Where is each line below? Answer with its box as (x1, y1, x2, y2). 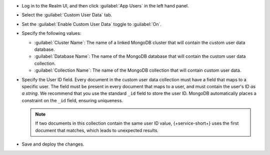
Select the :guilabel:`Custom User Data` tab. (21, 12, 112, 18)
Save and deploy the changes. (21, 141, 84, 147)
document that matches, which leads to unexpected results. (35, 127, 158, 133)
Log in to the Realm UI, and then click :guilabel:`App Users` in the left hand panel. (21, 3, 189, 8)
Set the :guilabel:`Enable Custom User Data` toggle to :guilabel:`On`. (21, 21, 162, 27)
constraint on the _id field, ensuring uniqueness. (21, 97, 123, 103)
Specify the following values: (21, 30, 81, 36)
